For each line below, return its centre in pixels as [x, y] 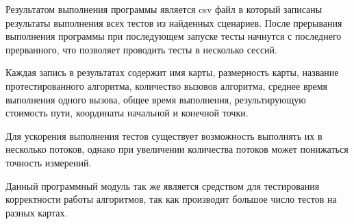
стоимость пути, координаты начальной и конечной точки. [127, 113]
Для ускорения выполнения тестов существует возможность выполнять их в [164, 135]
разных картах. [37, 212]
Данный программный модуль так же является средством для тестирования [163, 185]
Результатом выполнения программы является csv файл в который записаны [164, 9]
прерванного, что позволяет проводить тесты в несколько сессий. [141, 49]
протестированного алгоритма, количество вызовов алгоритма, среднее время [167, 85]
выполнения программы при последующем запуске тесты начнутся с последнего [174, 36]
